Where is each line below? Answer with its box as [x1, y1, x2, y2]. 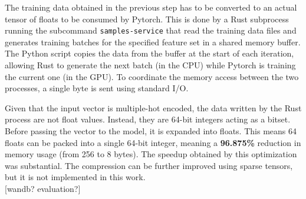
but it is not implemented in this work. [5, 171, 146, 183]
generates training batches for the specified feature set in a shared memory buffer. [5, 35, 301, 48]
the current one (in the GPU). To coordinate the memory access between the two [5, 70, 299, 82]
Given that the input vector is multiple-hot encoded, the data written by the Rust [5, 101, 302, 114]
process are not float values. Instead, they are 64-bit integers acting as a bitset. [5, 113, 291, 125]
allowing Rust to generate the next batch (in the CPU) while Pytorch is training [5, 59, 296, 71]
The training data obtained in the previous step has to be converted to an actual [5, 1, 297, 13]
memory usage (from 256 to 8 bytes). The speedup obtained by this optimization [5, 148, 297, 160]
